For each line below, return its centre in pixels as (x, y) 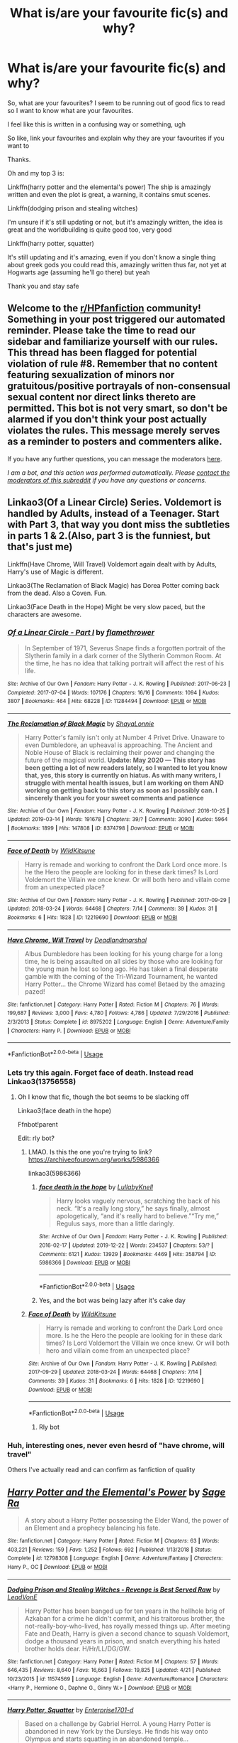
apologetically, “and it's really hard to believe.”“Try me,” (138, 1216)
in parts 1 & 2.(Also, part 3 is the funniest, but (109, 536)
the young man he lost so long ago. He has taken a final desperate (121, 969)
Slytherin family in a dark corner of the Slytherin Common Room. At (123, 655)
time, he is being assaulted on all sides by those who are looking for (124, 961)
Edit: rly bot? (36, 1138)
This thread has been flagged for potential (102, 353)
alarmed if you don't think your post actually (107, 420)
